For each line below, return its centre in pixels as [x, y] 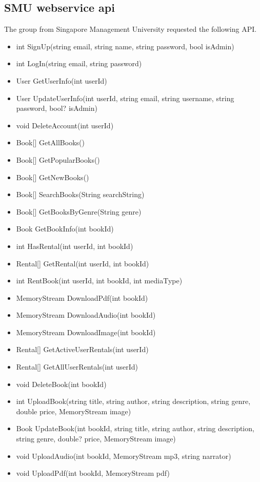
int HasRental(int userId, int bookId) [75, 246]
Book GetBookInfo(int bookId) [65, 229]
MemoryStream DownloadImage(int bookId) [86, 332]
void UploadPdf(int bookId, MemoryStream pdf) [93, 473]
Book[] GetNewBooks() [53, 177]
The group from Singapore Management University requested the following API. [131, 29]
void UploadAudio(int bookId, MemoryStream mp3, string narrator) [124, 456]
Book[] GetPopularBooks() [58, 159]
